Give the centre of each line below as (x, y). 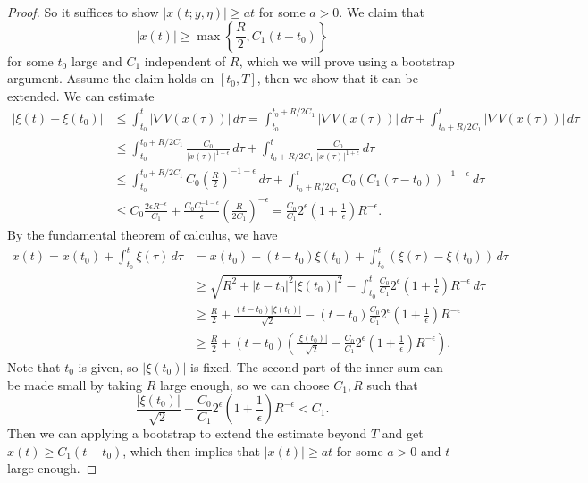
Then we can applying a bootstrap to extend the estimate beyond (187, 433)
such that (392, 384)
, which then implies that (192, 450)
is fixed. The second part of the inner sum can (317, 366)
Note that (34, 366)
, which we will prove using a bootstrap (347, 60)
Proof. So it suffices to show (83, 12)
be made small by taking (75, 384)
